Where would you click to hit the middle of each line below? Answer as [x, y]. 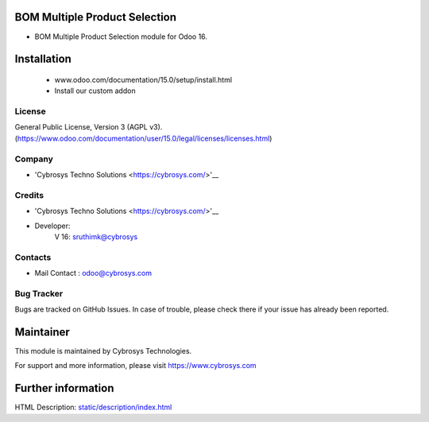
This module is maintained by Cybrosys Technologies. [103, 351]
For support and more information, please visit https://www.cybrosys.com [136, 366]
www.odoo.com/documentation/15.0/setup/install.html [143, 79]
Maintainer [43, 332]
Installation [43, 59]
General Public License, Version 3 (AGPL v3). [89, 127]
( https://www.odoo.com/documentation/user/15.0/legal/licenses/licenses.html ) [143, 138]
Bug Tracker [39, 293]
